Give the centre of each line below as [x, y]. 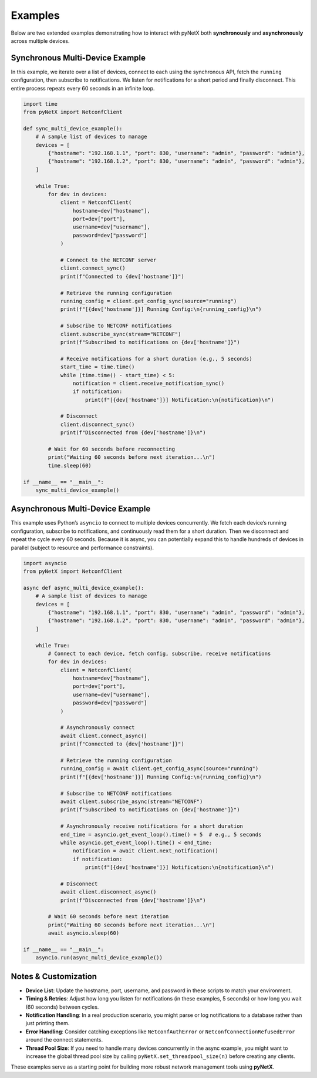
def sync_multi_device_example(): [73, 128]
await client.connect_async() [104, 736]
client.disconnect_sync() [97, 424]
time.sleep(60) [70, 465]
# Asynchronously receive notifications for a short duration [152, 826]
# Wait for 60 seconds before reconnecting [112, 449]
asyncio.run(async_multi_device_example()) [99, 958]
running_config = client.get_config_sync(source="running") [149, 301]
